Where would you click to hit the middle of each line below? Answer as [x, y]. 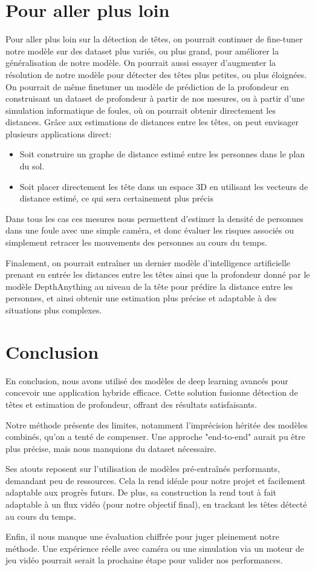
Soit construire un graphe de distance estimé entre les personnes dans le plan [162, 154]
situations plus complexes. [54, 310]
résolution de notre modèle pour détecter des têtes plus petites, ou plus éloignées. [156, 74]
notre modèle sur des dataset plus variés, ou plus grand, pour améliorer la [142, 51]
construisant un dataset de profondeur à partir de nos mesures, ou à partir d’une [155, 98]
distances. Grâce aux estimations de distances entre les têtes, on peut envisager [152, 122]
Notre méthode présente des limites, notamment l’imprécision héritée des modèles [157, 424]
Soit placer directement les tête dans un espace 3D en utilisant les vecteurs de [164, 186]
